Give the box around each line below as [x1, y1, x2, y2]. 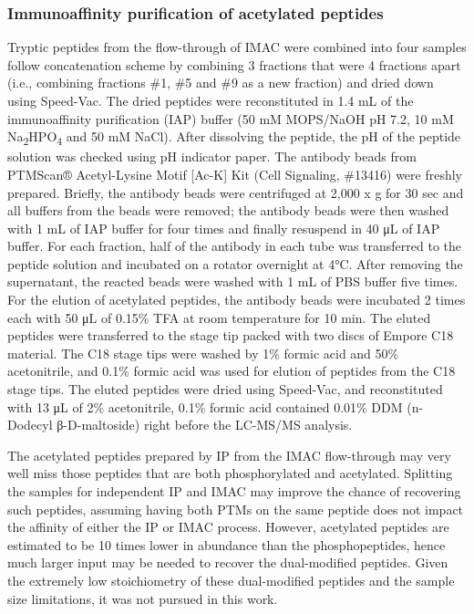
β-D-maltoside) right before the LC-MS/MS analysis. [57, 415, 353, 434]
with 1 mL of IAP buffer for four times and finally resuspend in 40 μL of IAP [7, 218, 440, 237]
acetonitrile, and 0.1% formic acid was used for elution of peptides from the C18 [7, 361, 456, 380]
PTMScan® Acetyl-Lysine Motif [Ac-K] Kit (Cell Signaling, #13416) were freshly [7, 164, 463, 183]
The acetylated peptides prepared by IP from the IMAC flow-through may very [7, 445, 451, 464]
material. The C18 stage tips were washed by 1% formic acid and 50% [7, 343, 399, 362]
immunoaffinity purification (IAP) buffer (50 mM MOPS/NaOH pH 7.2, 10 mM [7, 109, 454, 128]
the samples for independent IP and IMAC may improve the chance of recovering [7, 482, 461, 500]
